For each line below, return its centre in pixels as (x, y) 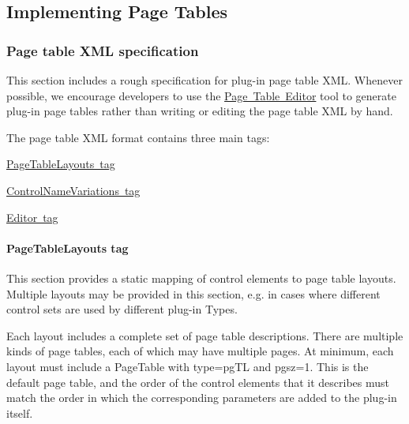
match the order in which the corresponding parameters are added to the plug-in (202, 398)
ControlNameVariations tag (73, 190)
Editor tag (32, 217)
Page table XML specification (103, 50)
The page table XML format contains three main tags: (138, 137)
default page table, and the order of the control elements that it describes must (198, 382)
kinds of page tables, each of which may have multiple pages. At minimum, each (200, 351)
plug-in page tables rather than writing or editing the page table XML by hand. (200, 111)
